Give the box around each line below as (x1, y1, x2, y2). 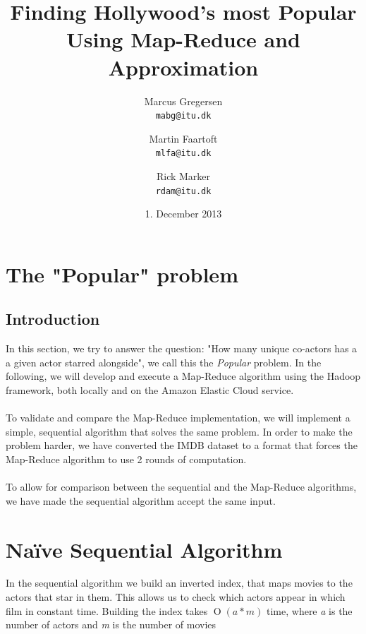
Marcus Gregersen (144, 93, 223, 108)
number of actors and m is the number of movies (6, 617, 216, 632)
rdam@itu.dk (155, 186, 212, 196)
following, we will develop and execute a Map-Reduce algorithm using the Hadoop (6, 369, 361, 383)
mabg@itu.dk (155, 111, 212, 121)
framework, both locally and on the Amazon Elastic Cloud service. (6, 383, 294, 397)
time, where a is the (267, 603, 353, 618)
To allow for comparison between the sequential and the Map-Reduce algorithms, (6, 479, 357, 494)
